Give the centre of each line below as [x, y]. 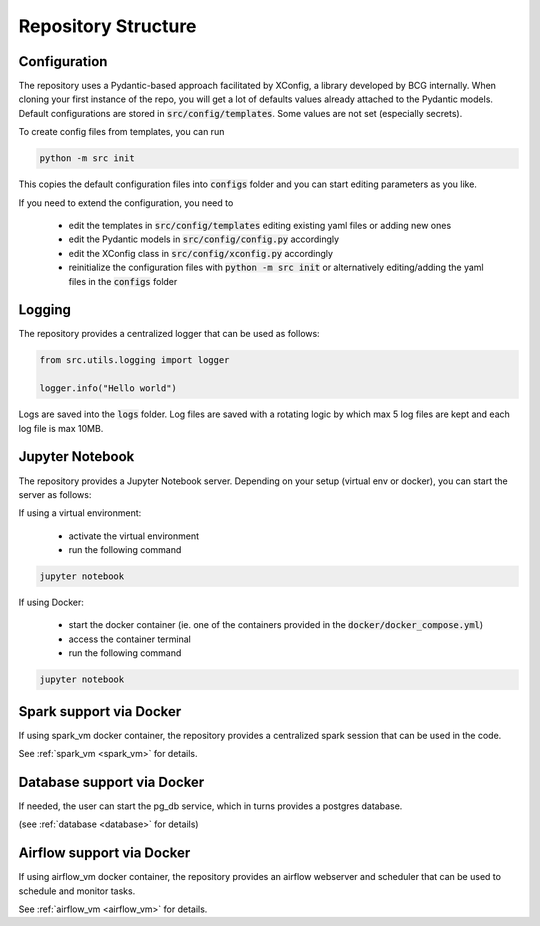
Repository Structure [107, 26]
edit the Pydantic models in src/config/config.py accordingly [204, 239]
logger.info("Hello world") [108, 388]
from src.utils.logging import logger [134, 360]
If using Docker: [51, 602]
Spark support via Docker [100, 711]
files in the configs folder [123, 281]
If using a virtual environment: [80, 513]
